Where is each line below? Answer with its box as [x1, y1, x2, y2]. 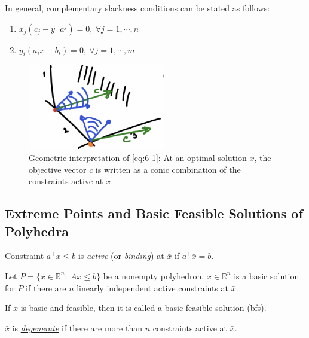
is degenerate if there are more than [12, 321, 142, 334]
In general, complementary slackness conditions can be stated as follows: [5, 2, 270, 14]
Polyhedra [5, 221, 69, 240]
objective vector [29, 163, 87, 175]
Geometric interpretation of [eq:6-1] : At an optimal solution [29, 151, 247, 163]
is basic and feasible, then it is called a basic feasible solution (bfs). [20, 302, 267, 314]
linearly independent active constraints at [77, 281, 228, 294]
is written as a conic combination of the [95, 163, 241, 175]
